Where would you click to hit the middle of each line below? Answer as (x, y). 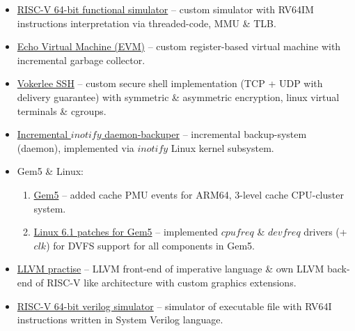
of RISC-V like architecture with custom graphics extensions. (166, 282)
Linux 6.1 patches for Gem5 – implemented (126, 232)
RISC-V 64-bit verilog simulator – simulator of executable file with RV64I (174, 306)
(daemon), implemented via (76, 147)
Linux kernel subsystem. (222, 147)
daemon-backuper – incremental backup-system (206, 134)
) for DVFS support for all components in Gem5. (150, 245)
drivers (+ (325, 232)
